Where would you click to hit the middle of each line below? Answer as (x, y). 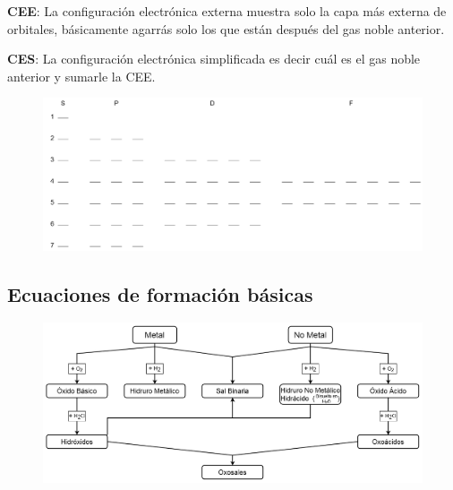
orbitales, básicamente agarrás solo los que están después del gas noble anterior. (226, 28)
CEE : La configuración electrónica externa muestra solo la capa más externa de (227, 11)
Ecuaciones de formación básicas (160, 293)
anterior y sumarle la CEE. (81, 76)
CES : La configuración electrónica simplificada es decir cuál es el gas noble (214, 59)
